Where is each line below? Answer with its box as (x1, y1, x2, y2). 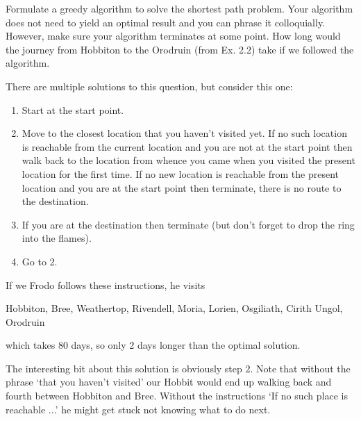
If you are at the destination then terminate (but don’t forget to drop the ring (22, 217, 355, 231)
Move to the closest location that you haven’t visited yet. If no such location (22, 126, 347, 140)
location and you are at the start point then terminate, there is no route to (22, 180, 342, 195)
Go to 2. (22, 254, 58, 268)
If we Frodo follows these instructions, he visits (6, 277, 205, 292)
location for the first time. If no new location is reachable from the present (22, 166, 339, 181)
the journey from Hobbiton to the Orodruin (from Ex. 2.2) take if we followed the (6, 42, 354, 56)
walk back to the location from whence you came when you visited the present (22, 153, 355, 167)
